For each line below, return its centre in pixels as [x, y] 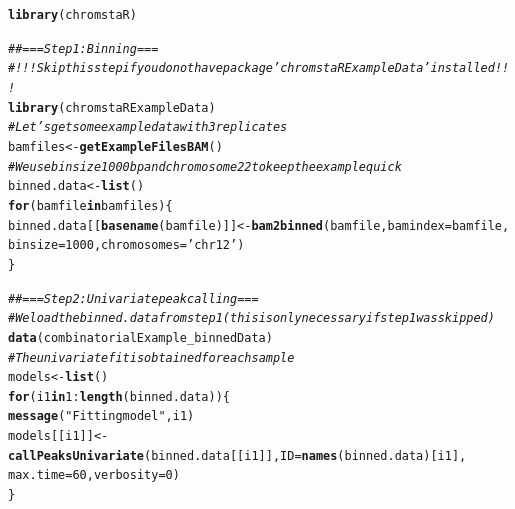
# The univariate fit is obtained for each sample [151, 357]
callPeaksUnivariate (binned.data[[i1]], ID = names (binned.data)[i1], [237, 455]
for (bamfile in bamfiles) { [90, 205]
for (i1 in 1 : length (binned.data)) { [119, 396]
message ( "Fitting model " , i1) [101, 416]
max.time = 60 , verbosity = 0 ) [94, 475]
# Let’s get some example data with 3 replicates [148, 127]
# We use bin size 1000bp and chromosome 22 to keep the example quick [205, 166]
